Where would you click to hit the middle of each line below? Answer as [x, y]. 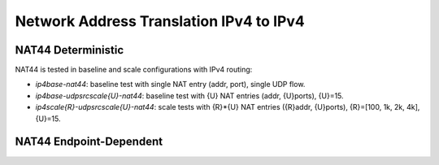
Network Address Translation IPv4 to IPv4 [160, 21]
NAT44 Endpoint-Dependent [89, 142]
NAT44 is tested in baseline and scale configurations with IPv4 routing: [134, 70]
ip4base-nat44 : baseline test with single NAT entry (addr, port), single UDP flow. [170, 85]
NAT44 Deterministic [70, 50]
